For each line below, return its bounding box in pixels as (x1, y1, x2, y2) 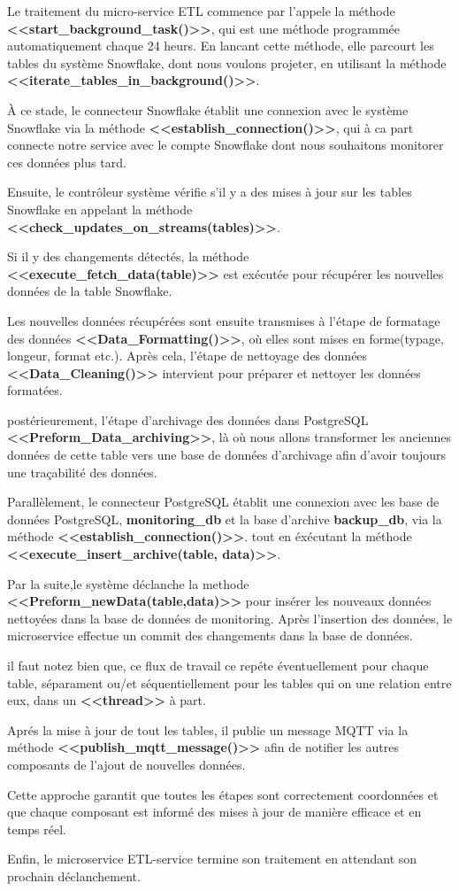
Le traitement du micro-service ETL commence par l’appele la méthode (7, 2, 395, 19)
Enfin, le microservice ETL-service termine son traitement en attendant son (7, 849, 417, 868)
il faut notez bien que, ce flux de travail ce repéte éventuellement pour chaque (7, 656, 429, 674)
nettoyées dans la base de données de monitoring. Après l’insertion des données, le (7, 608, 453, 627)
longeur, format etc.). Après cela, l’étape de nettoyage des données (7, 346, 368, 365)
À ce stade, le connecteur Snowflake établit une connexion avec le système (7, 100, 409, 119)
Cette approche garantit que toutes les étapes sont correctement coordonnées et (7, 785, 439, 803)
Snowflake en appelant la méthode (7, 199, 193, 218)
